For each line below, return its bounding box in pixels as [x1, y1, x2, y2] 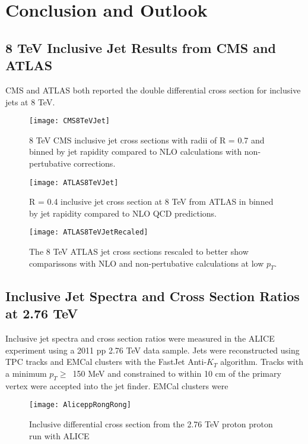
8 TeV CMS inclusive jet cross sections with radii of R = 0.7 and [29, 133, 265, 146]
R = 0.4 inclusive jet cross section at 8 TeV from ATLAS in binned [29, 195, 274, 208]
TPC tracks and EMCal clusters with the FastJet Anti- [5, 355, 207, 368]
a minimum [5, 367, 47, 379]
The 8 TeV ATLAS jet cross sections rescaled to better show [29, 245, 249, 258]
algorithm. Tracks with [220, 355, 303, 368]
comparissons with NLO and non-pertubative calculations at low [29, 257, 264, 269]
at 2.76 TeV [5, 304, 78, 323]
